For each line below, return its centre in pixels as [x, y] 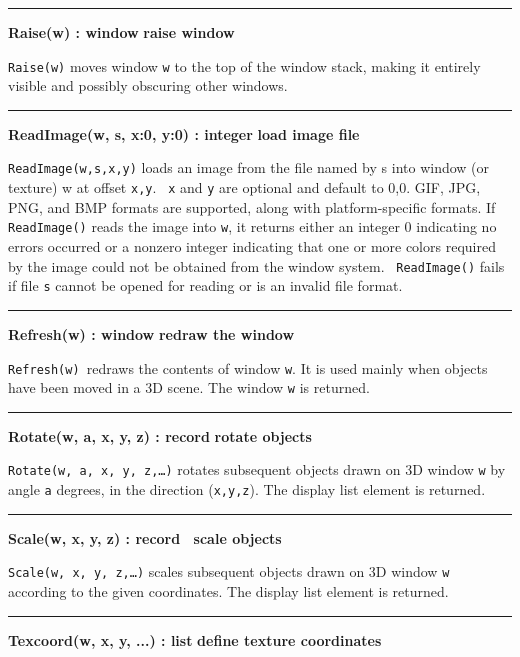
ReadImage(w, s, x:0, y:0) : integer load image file [184, 133]
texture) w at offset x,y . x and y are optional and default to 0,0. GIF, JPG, [244, 187]
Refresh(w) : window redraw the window [151, 333]
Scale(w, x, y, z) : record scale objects [145, 537]
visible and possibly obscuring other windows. [148, 85]
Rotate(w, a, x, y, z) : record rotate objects [160, 435]
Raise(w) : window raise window [121, 32]
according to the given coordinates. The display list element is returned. [228, 590]
